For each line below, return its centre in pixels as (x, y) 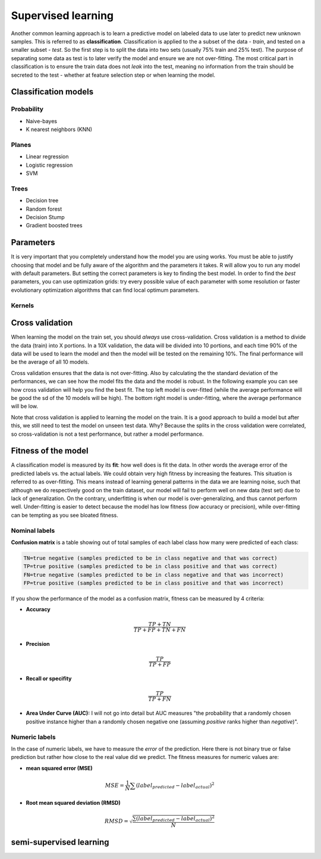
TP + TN (160, 624)
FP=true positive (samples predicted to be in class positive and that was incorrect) (154, 583)
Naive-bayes (42, 121)
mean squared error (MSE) (59, 768)
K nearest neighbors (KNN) (59, 129)
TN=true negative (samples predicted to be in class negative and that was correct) (150, 558)
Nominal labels (33, 530)
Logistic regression (49, 165)
